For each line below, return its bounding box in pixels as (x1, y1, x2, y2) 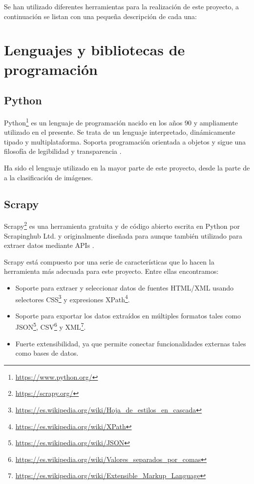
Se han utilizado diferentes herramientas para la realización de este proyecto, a (4, 1, 239, 11)
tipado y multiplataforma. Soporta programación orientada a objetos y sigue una (4, 136, 246, 146)
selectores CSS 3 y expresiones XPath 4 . (15, 292, 130, 304)
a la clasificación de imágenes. (4, 172, 93, 182)
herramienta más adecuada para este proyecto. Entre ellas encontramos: (4, 266, 219, 276)
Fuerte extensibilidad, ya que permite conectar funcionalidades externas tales (15, 338, 246, 348)
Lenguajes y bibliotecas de (4, 40, 185, 60)
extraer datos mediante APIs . (4, 240, 94, 250)
